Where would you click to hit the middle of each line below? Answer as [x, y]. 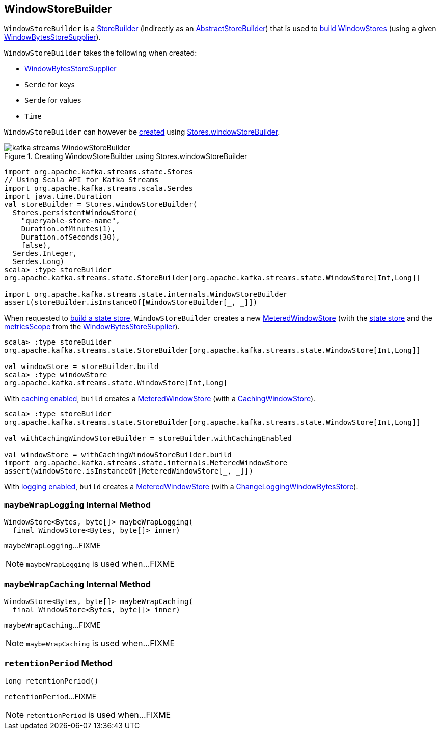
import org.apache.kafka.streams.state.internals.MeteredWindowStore [146, 463]
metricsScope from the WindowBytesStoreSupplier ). [92, 327]
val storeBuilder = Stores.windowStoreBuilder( [101, 205]
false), [36, 245]
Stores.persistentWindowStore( [75, 213]
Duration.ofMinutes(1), [68, 229]
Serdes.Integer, [45, 254]
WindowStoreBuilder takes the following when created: [101, 53]
